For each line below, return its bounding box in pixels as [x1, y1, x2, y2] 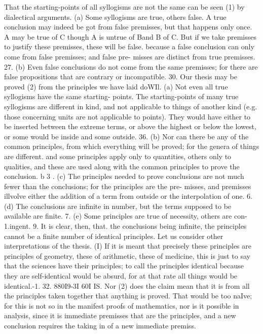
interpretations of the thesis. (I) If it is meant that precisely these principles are [4, 240, 251, 251]
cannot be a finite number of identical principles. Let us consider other [4, 230, 223, 241]
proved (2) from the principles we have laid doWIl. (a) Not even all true [4, 81, 228, 92]
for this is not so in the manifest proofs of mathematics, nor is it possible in [4, 300, 239, 311]
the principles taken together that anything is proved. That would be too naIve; [4, 290, 252, 301]
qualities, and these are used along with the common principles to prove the [4, 161, 240, 171]
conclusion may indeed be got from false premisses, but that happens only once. [4, 21, 252, 32]
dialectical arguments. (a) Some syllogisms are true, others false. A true [4, 11, 227, 22]
